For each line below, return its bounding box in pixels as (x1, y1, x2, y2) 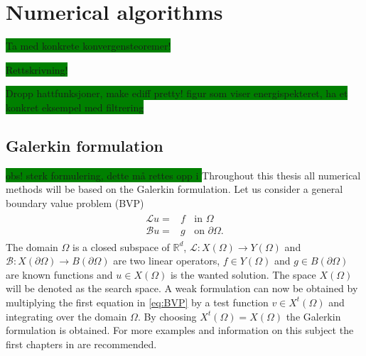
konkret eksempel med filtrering (6, 99, 144, 114)
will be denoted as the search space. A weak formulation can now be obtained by (6, 281, 358, 296)
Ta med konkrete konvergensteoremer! (6, 38, 171, 53)
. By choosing (137, 308, 197, 323)
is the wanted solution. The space (170, 267, 316, 282)
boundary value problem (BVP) (6, 195, 144, 210)
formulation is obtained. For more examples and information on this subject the (6, 323, 354, 338)
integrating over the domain (6, 308, 127, 323)
